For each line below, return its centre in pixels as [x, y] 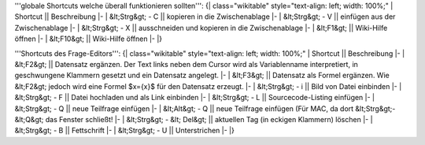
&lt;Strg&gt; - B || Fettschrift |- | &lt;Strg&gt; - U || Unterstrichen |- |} [125, 131]
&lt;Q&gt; [29, 119]
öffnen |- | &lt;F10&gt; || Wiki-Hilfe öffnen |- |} [89, 39]
